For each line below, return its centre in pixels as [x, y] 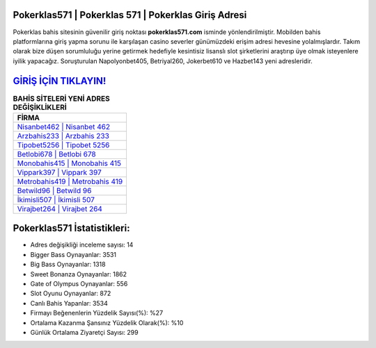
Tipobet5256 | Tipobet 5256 [63, 144]
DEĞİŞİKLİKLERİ [40, 107]
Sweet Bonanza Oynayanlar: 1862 [79, 274]
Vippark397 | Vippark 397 [60, 172]
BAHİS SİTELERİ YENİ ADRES [62, 99]
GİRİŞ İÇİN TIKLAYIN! [60, 81]
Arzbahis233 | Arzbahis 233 [63, 135]
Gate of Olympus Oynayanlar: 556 [79, 284]
